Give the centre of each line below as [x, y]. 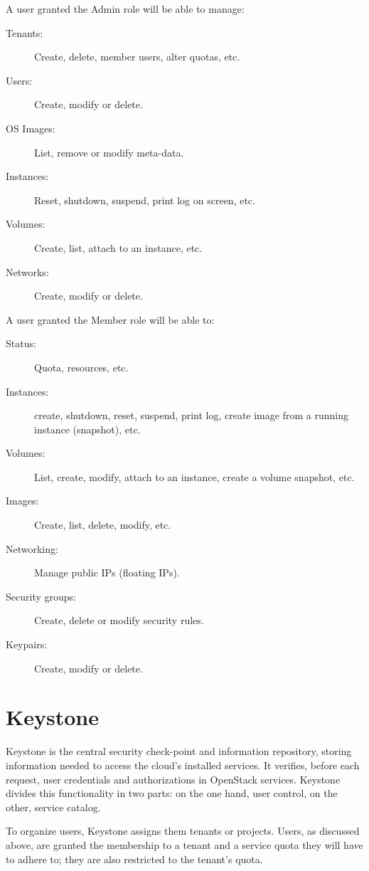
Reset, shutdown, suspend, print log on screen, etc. [145, 200]
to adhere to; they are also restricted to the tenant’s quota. [134, 859]
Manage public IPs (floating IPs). [107, 572]
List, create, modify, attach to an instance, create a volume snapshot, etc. [194, 476]
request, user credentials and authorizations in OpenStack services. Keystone [173, 779]
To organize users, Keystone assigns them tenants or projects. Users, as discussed [183, 831]
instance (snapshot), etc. [87, 429]
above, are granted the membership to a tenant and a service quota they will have [184, 844]
